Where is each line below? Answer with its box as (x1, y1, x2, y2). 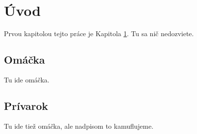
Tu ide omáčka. (4, 74, 49, 84)
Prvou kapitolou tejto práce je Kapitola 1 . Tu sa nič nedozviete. (4, 28, 194, 39)
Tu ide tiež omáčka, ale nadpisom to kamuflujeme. (4, 121, 154, 131)
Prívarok (4, 98, 49, 113)
